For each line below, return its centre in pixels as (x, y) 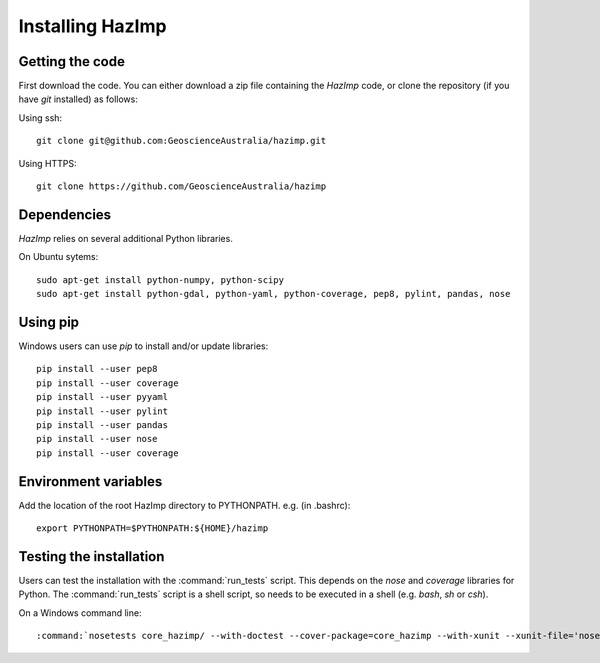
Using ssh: (40, 117)
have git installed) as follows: (78, 99)
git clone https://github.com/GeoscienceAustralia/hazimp (181, 186)
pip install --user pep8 (97, 369)
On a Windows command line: (80, 612)
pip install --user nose (97, 439)
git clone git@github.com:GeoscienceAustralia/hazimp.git (181, 141)
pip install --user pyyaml (102, 397)
